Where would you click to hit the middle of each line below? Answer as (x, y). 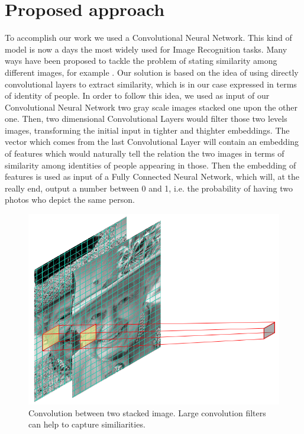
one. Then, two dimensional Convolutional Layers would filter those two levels (146, 119)
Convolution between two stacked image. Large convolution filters (147, 412)
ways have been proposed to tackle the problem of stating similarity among (141, 61)
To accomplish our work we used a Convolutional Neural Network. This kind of (148, 38)
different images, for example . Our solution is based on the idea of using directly (152, 72)
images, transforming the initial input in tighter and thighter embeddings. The (147, 130)
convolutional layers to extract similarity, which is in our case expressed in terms (151, 84)
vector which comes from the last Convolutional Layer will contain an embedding (152, 142)
